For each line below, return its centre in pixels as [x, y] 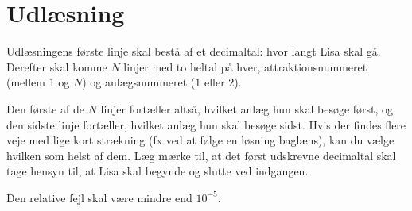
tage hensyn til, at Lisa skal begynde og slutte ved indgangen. [157, 171]
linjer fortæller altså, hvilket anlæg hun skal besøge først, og [247, 108]
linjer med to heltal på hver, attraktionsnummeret [245, 66]
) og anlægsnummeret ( [139, 82]
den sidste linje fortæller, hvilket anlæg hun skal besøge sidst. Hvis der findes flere [206, 124]
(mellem [26, 82]
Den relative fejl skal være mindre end [99, 197]
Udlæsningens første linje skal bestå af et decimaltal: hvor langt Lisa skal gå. [194, 51]
